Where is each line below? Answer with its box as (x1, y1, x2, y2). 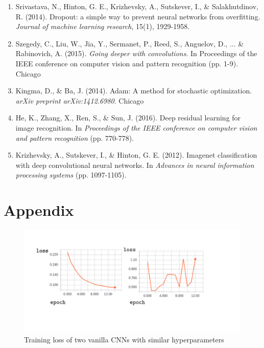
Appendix (4, 200, 74, 220)
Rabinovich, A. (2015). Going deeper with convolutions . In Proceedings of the (15, 48, 257, 59)
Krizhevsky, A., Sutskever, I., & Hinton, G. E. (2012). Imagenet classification (15, 150, 257, 160)
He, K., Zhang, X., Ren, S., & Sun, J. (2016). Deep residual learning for (15, 112, 241, 123)
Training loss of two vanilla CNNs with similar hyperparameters (24, 334, 224, 345)
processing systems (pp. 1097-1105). (15, 169, 127, 180)
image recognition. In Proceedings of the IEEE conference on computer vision (15, 122, 257, 133)
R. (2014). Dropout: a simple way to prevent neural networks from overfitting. (15, 11, 260, 21)
